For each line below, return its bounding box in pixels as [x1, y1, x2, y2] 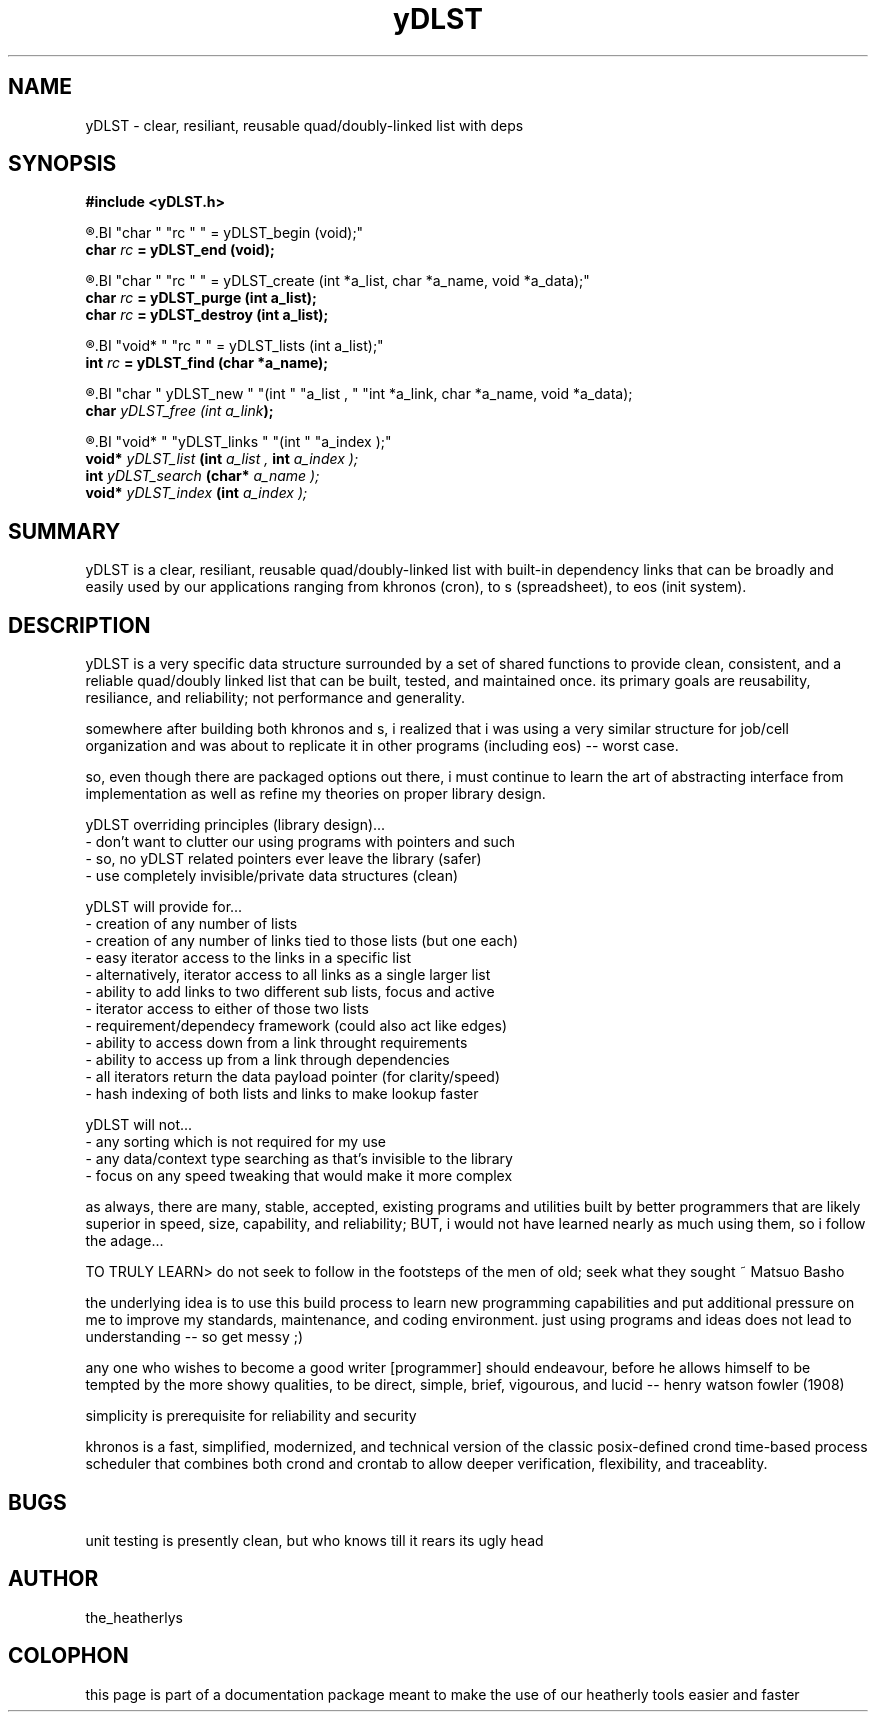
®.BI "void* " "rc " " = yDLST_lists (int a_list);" [85, 337, 384, 355]
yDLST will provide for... [85, 898, 243, 916]
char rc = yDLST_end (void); [85, 241, 275, 259]
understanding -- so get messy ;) [85, 1328, 304, 1346]
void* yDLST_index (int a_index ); [85, 484, 308, 502]
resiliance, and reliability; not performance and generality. [85, 689, 465, 707]
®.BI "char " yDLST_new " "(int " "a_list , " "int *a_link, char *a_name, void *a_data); [85, 385, 633, 403]
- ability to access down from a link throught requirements [85, 1034, 468, 1052]
